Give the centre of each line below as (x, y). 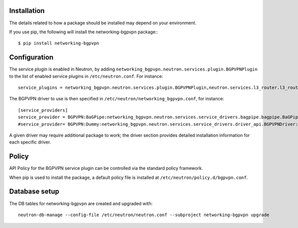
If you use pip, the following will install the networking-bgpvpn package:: (84, 32)
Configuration (31, 57)
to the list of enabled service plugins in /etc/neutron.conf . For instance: (86, 76)
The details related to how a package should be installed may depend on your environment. (103, 23)
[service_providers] (43, 110)
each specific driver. (30, 142)
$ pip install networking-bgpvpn (59, 43)
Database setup (34, 191)
